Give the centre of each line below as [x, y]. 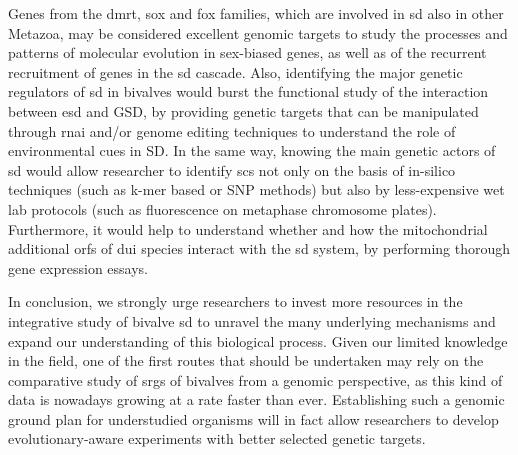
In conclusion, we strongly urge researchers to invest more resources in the [235, 301]
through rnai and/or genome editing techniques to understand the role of [232, 130]
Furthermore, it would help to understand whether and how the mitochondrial [248, 228]
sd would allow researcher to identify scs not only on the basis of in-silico [232, 169]
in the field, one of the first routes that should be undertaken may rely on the [246, 360]
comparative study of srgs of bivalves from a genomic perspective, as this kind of [255, 379]
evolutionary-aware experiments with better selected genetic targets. [217, 438]
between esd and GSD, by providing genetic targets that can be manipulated [243, 110]
